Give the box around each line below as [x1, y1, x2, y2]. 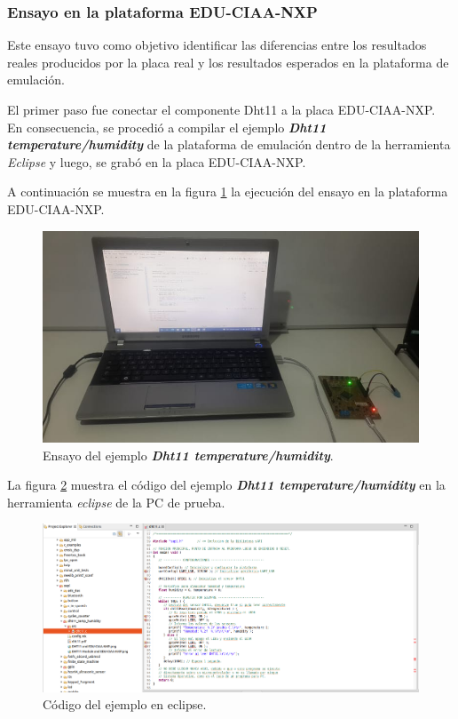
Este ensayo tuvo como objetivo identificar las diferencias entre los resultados [7, 36, 427, 54]
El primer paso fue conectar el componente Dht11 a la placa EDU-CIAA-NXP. [7, 100, 436, 118]
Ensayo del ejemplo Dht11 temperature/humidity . [43, 445, 334, 464]
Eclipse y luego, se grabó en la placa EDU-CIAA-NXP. [7, 152, 306, 171]
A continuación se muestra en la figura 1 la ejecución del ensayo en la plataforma [7, 182, 448, 201]
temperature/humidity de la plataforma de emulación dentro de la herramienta [7, 135, 451, 154]
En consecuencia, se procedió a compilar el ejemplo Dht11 [7, 117, 327, 136]
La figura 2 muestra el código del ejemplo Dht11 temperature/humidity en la [7, 475, 446, 494]
